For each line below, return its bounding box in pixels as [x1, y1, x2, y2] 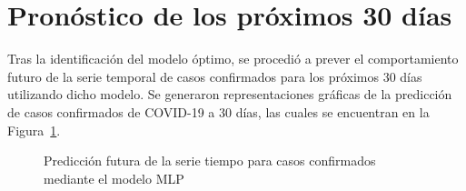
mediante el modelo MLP [44, 168, 184, 187]
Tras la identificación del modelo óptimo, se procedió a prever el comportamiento [7, 49, 459, 68]
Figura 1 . [7, 120, 61, 139]
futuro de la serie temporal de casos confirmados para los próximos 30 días [7, 66, 422, 85]
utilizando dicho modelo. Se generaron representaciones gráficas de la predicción [7, 85, 452, 104]
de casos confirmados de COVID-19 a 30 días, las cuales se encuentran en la [7, 102, 430, 121]
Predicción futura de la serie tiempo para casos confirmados [44, 151, 376, 170]
